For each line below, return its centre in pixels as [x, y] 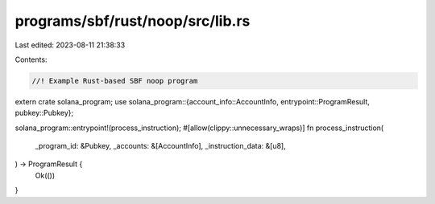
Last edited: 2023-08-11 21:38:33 [70, 45]
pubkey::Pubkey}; [44, 113]
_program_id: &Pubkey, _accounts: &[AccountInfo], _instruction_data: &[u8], [160, 146]
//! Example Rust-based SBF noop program [115, 81]
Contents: [31, 59]
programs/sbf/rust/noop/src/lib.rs [133, 21]
